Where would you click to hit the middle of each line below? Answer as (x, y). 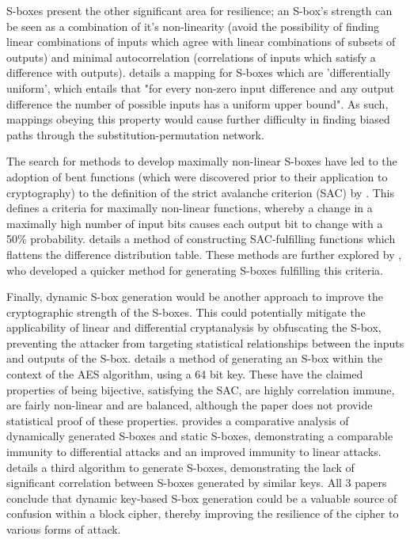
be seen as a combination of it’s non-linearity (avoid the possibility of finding (193, 26)
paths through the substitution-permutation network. (135, 134)
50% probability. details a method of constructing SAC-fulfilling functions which (201, 239)
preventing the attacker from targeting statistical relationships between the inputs (205, 342)
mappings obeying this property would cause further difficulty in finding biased (198, 119)
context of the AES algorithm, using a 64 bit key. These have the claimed (185, 374)
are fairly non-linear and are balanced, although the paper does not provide (190, 405)
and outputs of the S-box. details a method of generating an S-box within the (195, 358)
